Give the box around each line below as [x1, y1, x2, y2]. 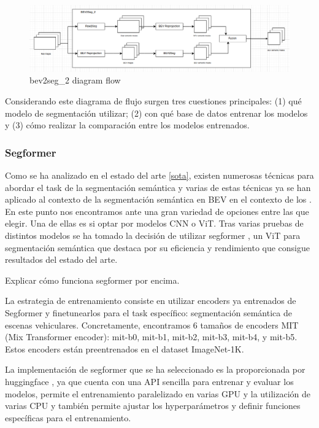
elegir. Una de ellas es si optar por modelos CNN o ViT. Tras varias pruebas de [5, 217, 304, 230]
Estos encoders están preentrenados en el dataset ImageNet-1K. [5, 342, 244, 355]
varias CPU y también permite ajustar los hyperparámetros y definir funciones [5, 399, 301, 412]
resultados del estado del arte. [5, 253, 118, 266]
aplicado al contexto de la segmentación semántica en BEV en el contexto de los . [5, 193, 312, 206]
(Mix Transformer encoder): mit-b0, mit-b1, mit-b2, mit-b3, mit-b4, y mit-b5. [5, 330, 298, 343]
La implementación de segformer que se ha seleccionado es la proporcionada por [5, 363, 306, 376]
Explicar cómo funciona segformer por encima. [5, 273, 180, 286]
